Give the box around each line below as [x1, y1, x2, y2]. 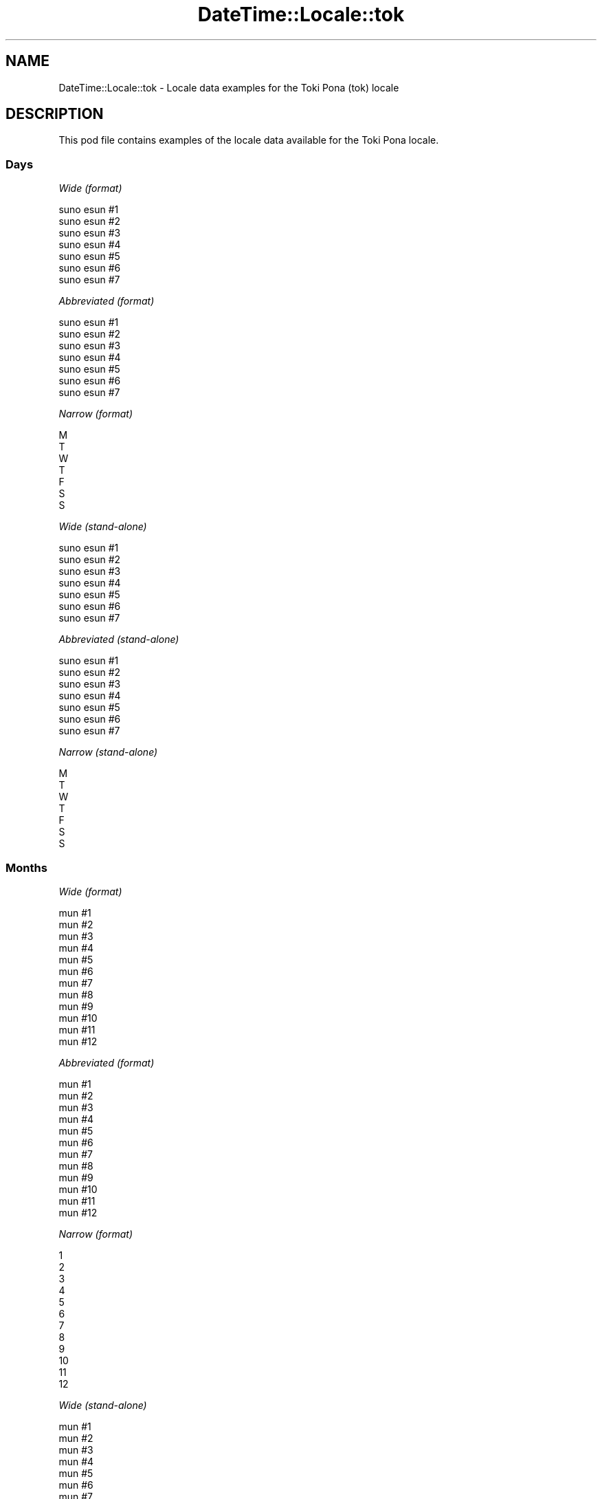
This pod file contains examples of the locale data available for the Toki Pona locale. [58, 134, 439, 146]
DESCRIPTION [5, 105, 104, 123]
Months [5, 860, 47, 875]
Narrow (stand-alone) [58, 746, 158, 758]
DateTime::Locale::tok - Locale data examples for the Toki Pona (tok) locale [58, 81, 399, 94]
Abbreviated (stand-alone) [58, 633, 179, 646]
